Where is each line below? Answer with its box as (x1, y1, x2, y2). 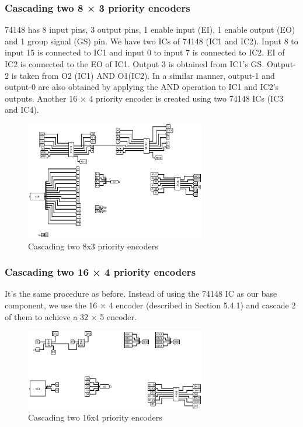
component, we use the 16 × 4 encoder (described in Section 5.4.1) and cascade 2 (5, 299, 296, 311)
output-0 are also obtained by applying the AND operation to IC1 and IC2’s (5, 81, 279, 93)
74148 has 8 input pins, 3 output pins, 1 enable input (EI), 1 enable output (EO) (5, 23, 295, 36)
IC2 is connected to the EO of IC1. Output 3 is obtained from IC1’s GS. (5, 58, 264, 70)
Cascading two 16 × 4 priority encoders (5, 265, 196, 279)
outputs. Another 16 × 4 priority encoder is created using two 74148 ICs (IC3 (5, 92, 284, 104)
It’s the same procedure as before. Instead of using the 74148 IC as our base (5, 287, 277, 300)
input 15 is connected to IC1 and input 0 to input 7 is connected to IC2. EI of (5, 46, 285, 58)
